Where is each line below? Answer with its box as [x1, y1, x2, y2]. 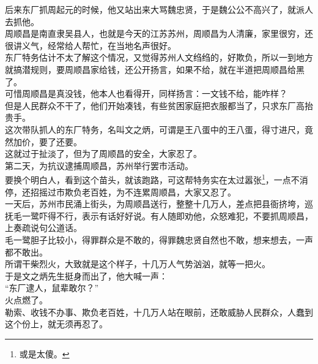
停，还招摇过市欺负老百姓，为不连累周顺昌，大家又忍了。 [5, 185, 236, 198]
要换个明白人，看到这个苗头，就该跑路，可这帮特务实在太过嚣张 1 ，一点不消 [5, 172, 308, 186]
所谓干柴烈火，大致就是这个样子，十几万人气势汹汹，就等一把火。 [5, 257, 270, 270]
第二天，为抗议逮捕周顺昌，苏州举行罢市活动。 [5, 159, 193, 172]
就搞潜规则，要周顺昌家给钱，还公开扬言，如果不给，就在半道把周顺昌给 [5, 63, 296, 75]
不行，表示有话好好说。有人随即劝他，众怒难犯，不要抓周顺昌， [56, 209, 313, 222]
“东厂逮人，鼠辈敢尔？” [5, 281, 99, 294]
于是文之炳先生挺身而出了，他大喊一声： [5, 269, 168, 282]
